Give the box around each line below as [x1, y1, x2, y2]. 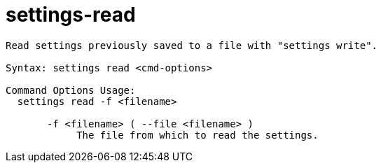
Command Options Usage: [6, 84, 136, 96]
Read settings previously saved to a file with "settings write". [6, 39, 378, 51]
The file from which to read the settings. [76, 129, 319, 141]
